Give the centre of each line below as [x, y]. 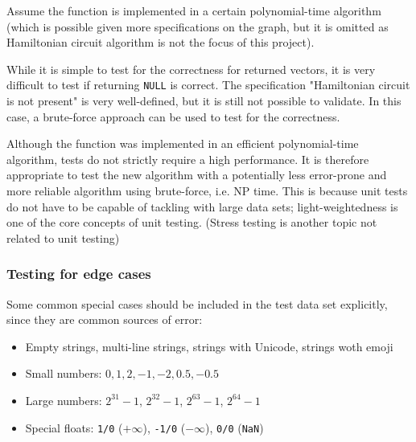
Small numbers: [64, 373]
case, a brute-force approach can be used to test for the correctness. [173, 116]
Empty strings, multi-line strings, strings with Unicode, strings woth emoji [209, 346]
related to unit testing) [63, 237]
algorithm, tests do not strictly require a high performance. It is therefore [188, 159]
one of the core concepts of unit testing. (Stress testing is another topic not [192, 222]
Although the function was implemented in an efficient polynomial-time [183, 143]
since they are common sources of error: [105, 319]
